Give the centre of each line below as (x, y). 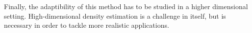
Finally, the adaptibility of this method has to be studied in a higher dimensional (126, 6)
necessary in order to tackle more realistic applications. (87, 25)
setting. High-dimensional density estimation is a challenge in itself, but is (115, 16)
